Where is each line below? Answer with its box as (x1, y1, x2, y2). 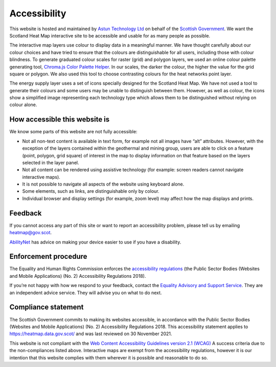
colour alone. (9, 101, 37, 108)
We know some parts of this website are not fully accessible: (9, 129, 137, 135)
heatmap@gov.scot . (9, 230, 52, 236)
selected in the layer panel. (22, 159, 79, 166)
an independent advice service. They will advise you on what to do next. (9, 290, 162, 296)
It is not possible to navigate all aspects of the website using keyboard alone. (22, 181, 185, 187)
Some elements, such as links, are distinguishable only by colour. (22, 188, 159, 194)
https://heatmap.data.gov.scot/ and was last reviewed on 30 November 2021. (9, 331, 172, 337)
